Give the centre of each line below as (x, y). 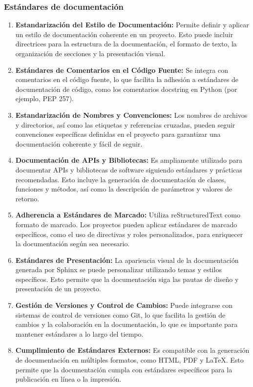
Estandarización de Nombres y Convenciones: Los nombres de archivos (131, 115)
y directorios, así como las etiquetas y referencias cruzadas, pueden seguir (125, 124)
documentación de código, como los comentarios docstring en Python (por (126, 89)
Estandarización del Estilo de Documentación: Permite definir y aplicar (132, 25)
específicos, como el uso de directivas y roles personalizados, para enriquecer (129, 234)
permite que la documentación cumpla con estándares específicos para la (124, 369)
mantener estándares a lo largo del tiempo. (79, 333)
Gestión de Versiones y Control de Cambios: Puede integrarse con (124, 305)
